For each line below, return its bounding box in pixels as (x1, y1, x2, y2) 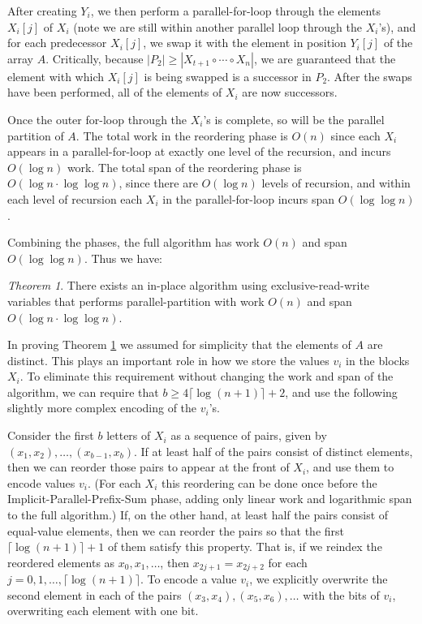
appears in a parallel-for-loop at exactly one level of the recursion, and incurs (7, 143, 391, 160)
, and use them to (306, 458, 394, 476)
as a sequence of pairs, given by (170, 427, 327, 444)
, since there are (118, 174, 198, 192)
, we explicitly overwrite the (249, 570, 388, 587)
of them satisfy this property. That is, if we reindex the (107, 538, 382, 555)
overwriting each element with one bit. (7, 602, 199, 619)
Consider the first (7, 427, 94, 444)
